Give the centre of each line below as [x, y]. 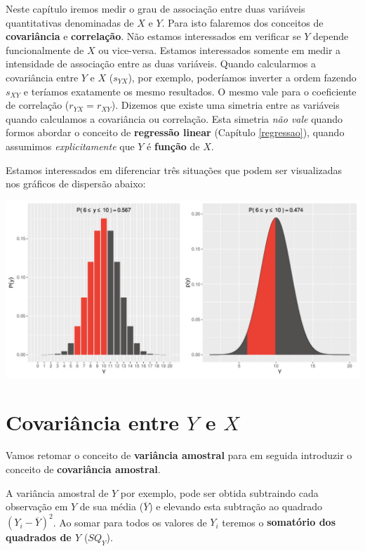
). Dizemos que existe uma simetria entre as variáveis [225, 105]
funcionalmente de [45, 49]
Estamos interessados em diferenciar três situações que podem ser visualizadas [174, 170]
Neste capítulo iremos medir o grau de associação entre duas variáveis [155, 8]
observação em [37, 506]
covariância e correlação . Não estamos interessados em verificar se [153, 36]
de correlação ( [38, 105]
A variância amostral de [57, 492]
